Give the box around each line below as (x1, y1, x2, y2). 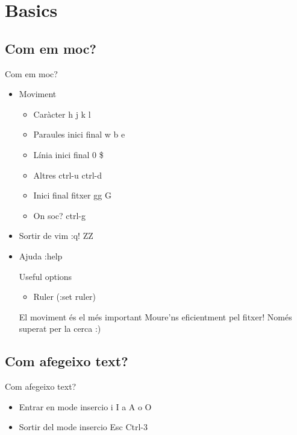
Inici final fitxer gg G (33, 189, 111, 202)
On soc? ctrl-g (33, 209, 86, 221)
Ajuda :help (19, 249, 63, 262)
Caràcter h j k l (33, 107, 91, 120)
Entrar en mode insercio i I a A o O (19, 400, 152, 413)
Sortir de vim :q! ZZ (19, 229, 93, 242)
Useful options (19, 270, 72, 282)
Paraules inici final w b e (33, 128, 125, 141)
